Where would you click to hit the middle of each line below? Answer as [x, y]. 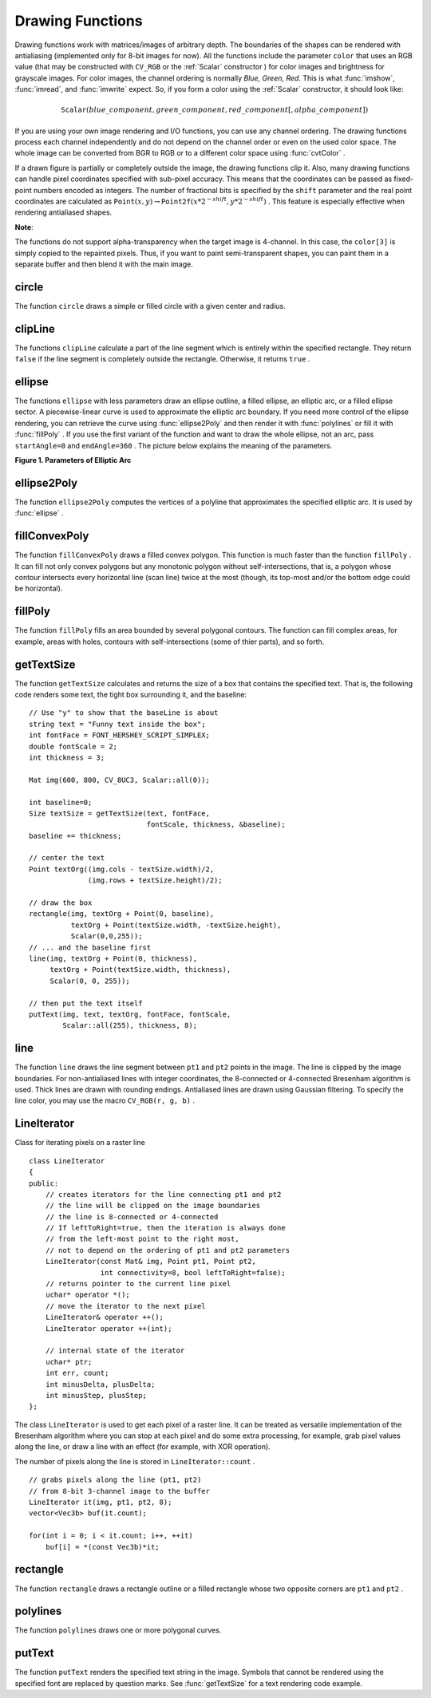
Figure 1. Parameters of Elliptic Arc [73, 460]
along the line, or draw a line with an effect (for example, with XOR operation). [142, 1447]
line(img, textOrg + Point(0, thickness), [113, 959]
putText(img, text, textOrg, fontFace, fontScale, [130, 1014]
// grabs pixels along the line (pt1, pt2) [115, 1480]
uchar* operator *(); [88, 1295]
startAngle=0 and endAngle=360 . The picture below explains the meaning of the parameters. [174, 445]
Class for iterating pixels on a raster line [80, 1143]
